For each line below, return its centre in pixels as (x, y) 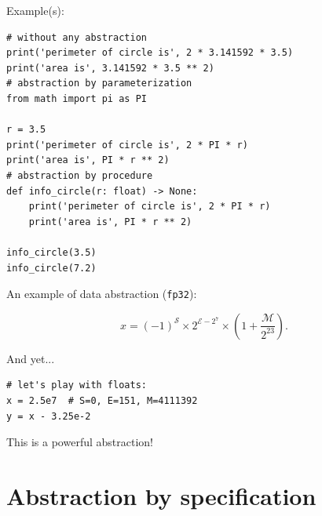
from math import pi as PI (77, 98)
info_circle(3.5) (51, 252)
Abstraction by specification (161, 495)
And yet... (31, 358)
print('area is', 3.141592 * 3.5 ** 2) (110, 68)
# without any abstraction (77, 37)
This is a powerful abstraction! (80, 442)
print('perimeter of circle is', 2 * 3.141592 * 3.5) (150, 53)
